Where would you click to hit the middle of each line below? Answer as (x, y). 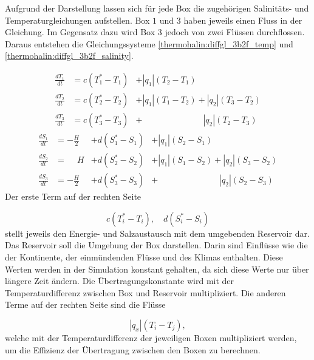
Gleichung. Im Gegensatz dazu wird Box (80, 32)
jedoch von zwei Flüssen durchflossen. (235, 32)
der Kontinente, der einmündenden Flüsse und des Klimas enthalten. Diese (144, 256)
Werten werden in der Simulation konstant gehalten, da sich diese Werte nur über (157, 269)
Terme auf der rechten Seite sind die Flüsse (85, 304)
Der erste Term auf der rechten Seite (73, 196)
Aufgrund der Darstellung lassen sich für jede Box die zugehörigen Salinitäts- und (157, 8)
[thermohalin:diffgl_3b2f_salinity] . (69, 56)
